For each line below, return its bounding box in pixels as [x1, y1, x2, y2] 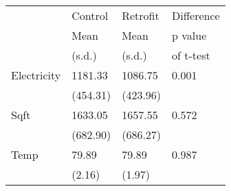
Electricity [11, 67, 61, 83]
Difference [172, 8, 220, 23]
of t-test [172, 47, 210, 63]
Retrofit [122, 8, 159, 23]
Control [71, 8, 109, 23]
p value [172, 27, 207, 43]
